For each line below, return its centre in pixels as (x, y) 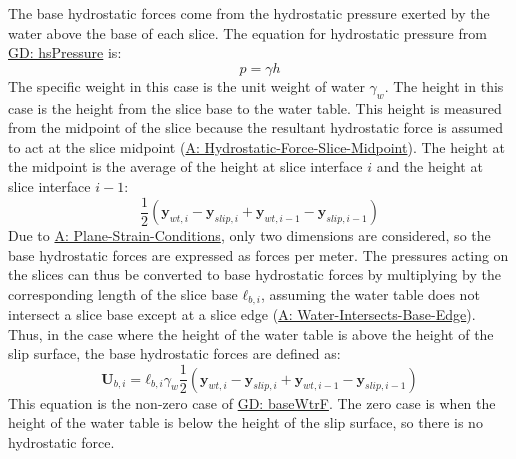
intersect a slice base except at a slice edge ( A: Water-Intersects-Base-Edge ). (242, 314)
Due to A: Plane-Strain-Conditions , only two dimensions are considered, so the (249, 235)
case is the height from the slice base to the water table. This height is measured (255, 107)
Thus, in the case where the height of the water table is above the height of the (251, 333)
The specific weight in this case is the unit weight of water (186, 85)
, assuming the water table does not (370, 293)
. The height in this (444, 85)
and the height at (429, 166)
